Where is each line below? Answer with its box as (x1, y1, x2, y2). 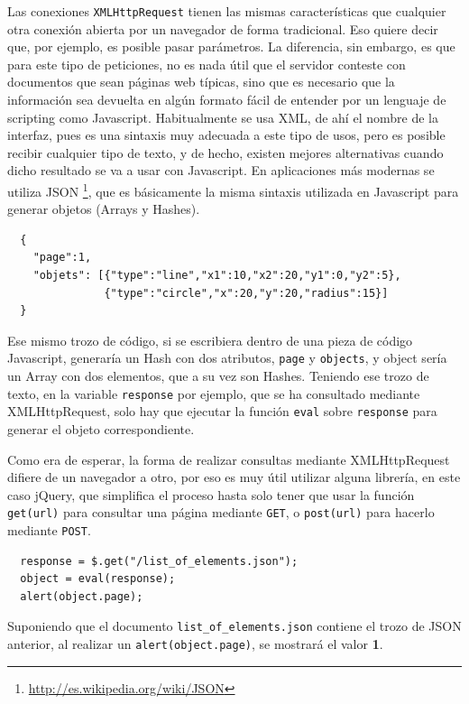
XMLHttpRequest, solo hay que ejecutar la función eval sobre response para (7, 402, 437, 421)
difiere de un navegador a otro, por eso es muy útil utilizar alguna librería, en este (7, 468, 461, 486)
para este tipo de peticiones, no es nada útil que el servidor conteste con (7, 54, 406, 73)
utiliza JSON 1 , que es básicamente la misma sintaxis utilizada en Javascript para (7, 180, 459, 200)
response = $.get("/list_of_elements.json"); (20, 554, 299, 568)
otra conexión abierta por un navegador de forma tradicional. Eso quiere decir (7, 19, 438, 38)
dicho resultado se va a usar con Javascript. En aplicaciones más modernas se (7, 161, 435, 180)
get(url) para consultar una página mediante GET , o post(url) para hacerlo (7, 503, 435, 522)
